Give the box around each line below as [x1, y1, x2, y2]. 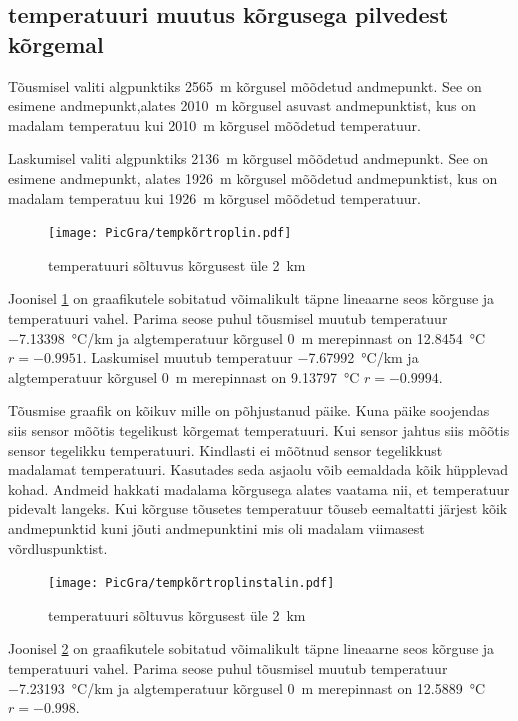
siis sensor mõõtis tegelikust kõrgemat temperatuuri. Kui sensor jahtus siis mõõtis [8, 419, 510, 440]
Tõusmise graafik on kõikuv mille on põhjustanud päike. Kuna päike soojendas [8, 400, 490, 421]
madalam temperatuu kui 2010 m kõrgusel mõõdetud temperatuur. [8, 114, 421, 135]
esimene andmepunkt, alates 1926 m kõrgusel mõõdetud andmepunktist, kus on [8, 167, 498, 188]
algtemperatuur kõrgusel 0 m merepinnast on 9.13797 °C [8, 366, 360, 387]
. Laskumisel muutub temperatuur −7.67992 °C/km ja [82, 347, 419, 368]
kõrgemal [8, 28, 104, 59]
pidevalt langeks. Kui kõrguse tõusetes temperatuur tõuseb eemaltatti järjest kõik [8, 498, 508, 519]
